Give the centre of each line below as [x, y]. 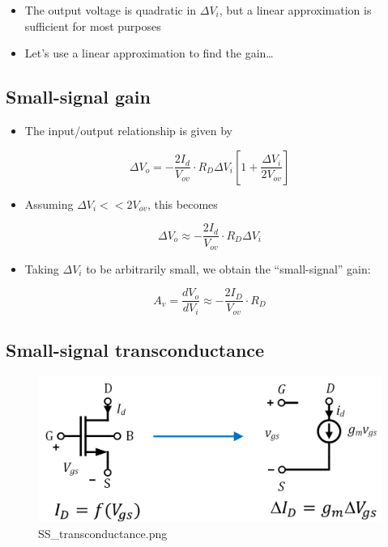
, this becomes [182, 204]
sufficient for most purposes [93, 25]
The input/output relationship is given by [128, 130]
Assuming [49, 204]
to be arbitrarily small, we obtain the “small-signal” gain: [228, 268]
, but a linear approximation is [295, 10]
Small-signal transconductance [135, 350]
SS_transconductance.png [103, 533]
